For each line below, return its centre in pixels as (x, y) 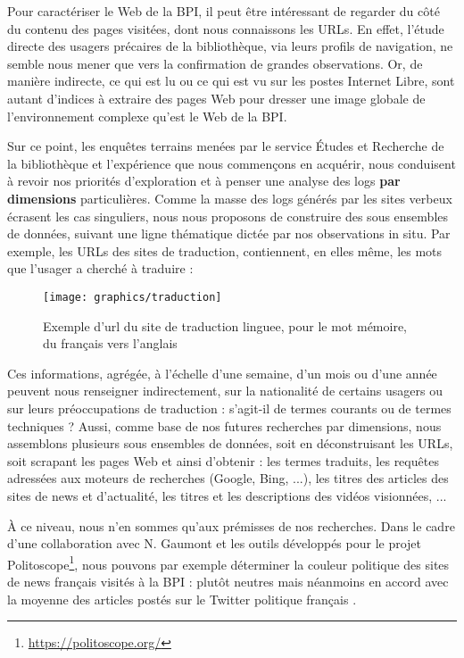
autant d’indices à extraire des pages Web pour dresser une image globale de (216, 98)
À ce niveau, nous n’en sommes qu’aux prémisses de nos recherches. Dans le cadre (231, 525)
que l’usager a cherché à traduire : (100, 268)
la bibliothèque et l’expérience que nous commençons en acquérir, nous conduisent (232, 163)
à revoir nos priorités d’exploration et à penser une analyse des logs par (204, 181)
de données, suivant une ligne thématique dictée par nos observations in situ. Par (229, 233)
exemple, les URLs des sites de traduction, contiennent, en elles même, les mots (225, 250)
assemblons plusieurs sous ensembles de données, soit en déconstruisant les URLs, (230, 443)
